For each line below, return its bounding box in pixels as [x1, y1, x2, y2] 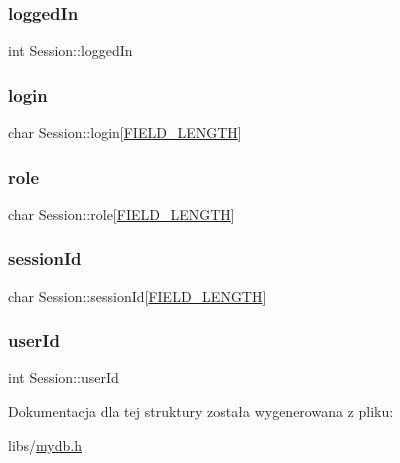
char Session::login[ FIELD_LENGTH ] [8, 122, 242, 143]
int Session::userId [8, 367, 119, 388]
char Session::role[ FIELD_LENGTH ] [8, 203, 235, 224]
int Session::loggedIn [8, 40, 133, 61]
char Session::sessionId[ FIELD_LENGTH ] [8, 285, 267, 306]
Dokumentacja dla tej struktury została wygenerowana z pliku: [8, 401, 394, 422]
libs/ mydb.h [8, 434, 82, 455]
